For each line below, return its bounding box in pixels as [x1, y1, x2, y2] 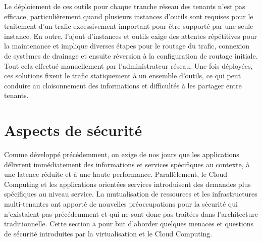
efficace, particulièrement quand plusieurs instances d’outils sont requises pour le [4, 11, 253, 21]
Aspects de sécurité [4, 120, 142, 140]
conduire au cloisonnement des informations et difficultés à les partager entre [4, 80, 242, 90]
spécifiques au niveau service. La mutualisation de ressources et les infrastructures [4, 188, 257, 199]
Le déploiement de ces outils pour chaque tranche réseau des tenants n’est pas [4, 1, 245, 11]
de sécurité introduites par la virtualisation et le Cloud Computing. [4, 228, 213, 238]
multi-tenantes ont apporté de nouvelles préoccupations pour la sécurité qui [4, 199, 238, 209]
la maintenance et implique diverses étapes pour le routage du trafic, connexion [4, 40, 250, 51]
